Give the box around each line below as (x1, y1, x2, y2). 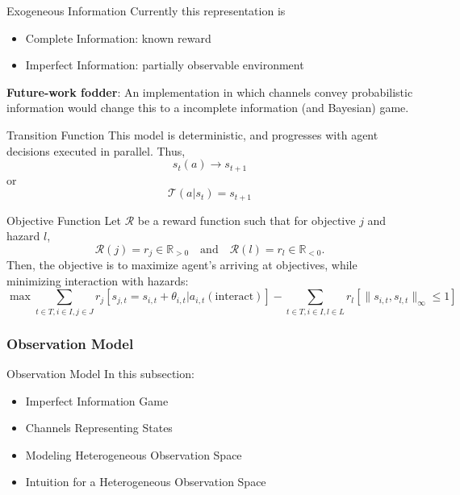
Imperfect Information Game (25, 392, 169, 409)
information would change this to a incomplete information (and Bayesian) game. (6, 99, 409, 116)
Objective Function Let (6, 211, 121, 228)
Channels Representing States (25, 419, 173, 436)
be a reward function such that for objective (137, 211, 356, 228)
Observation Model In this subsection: (6, 365, 194, 382)
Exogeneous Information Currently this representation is (6, 2, 286, 19)
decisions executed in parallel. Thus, (6, 142, 186, 159)
